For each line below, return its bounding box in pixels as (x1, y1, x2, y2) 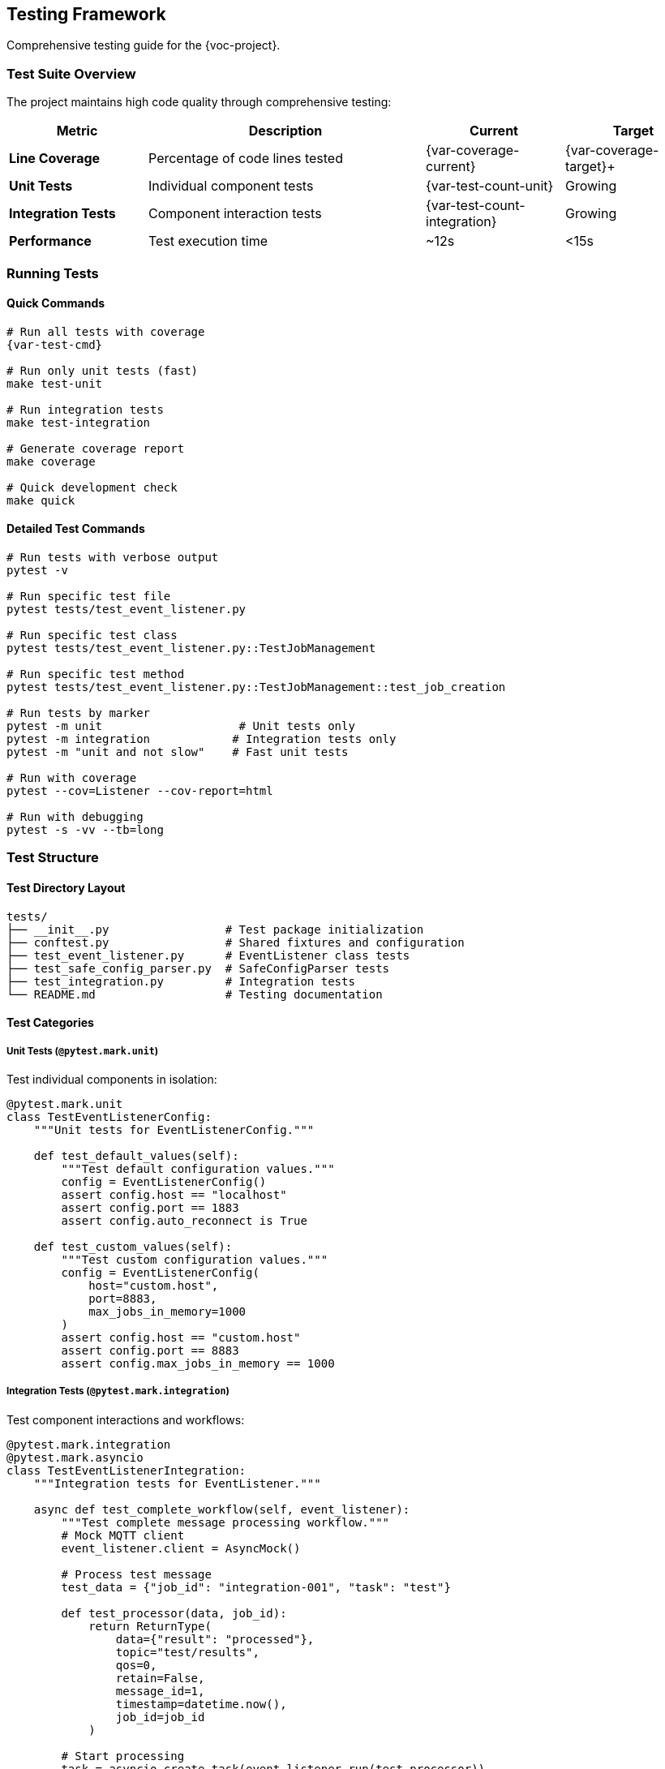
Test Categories (6, 1015, 94, 1030)
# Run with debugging (6, 809, 144, 823)
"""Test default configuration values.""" (61, 1161, 335, 1175)
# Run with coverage (6, 771, 137, 784)
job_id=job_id (115, 1710, 205, 1724)
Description (248, 122, 323, 140)
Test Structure (6, 849, 99, 866)
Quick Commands (6, 296, 105, 311)
